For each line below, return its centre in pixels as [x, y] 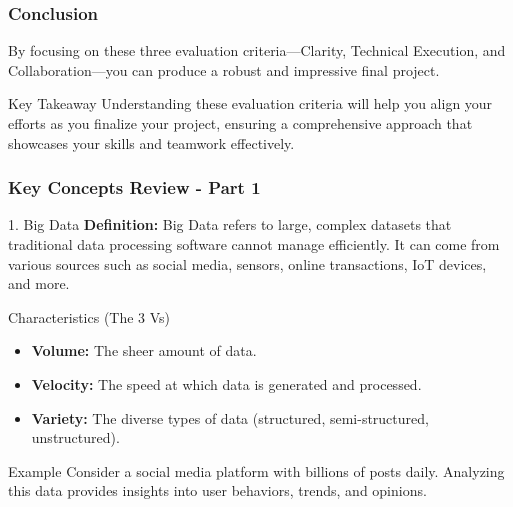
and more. [39, 283]
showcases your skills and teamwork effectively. [151, 142]
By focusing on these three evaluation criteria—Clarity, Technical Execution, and [257, 50]
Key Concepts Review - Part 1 [134, 187]
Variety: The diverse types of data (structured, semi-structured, [230, 417]
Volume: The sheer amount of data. [144, 350]
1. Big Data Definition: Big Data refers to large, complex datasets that [230, 224]
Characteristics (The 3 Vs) [89, 316]
